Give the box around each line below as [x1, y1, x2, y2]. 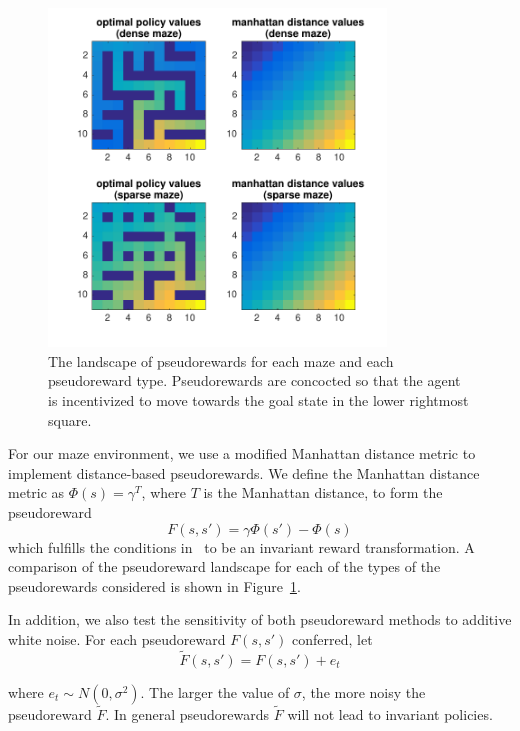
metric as [8, 482, 65, 503]
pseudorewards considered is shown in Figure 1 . [8, 575, 301, 596]
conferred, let [292, 628, 373, 649]
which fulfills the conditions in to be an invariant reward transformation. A [8, 536, 475, 557]
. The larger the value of [140, 681, 290, 702]
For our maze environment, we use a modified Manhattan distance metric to [8, 443, 476, 464]
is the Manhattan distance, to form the [203, 482, 443, 503]
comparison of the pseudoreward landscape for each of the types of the [8, 556, 441, 577]
